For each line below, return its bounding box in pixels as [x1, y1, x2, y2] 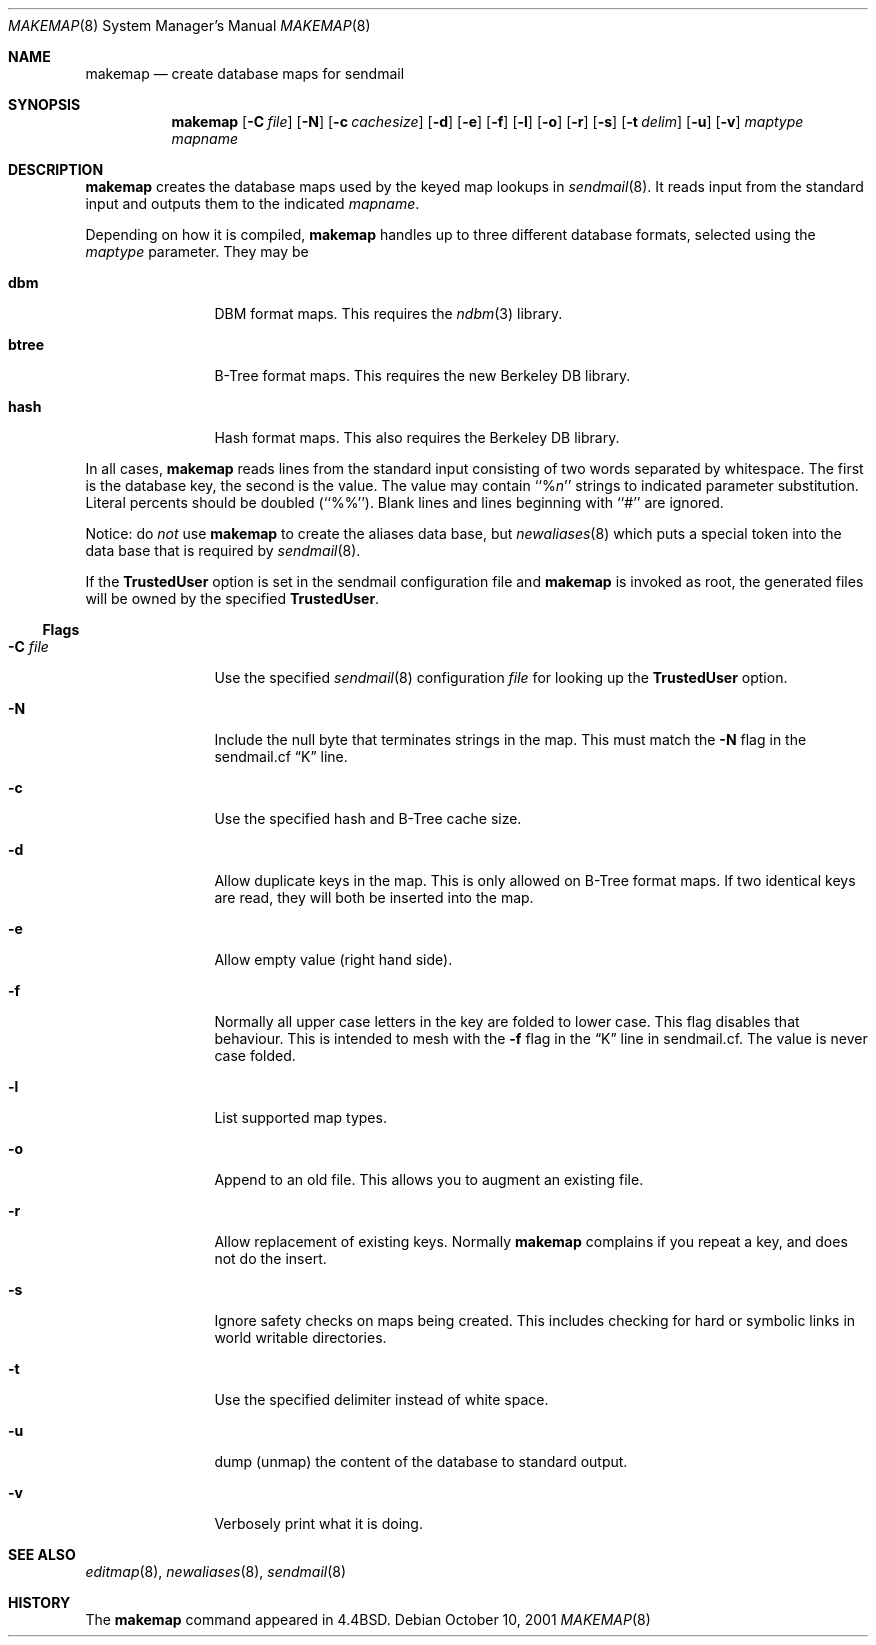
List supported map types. [214, 1109, 387, 1126]
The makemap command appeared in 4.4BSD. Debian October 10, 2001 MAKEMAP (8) [85, 1611, 651, 1628]
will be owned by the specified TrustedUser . [85, 590, 380, 607]
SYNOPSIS [8, 96, 81, 113]
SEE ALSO [8, 1546, 76, 1563]
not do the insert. [214, 1250, 327, 1267]
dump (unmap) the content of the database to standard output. [214, 1453, 628, 1470]
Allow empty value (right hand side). [214, 951, 453, 968]
